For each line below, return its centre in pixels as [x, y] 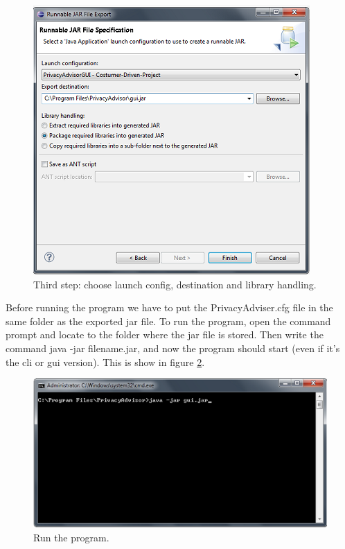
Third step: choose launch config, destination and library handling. [175, 284]
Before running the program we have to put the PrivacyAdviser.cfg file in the [169, 307]
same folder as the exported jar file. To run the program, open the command [168, 321]
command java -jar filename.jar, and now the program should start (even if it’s [173, 348]
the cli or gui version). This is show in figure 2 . [105, 361]
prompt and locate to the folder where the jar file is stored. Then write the [165, 334]
